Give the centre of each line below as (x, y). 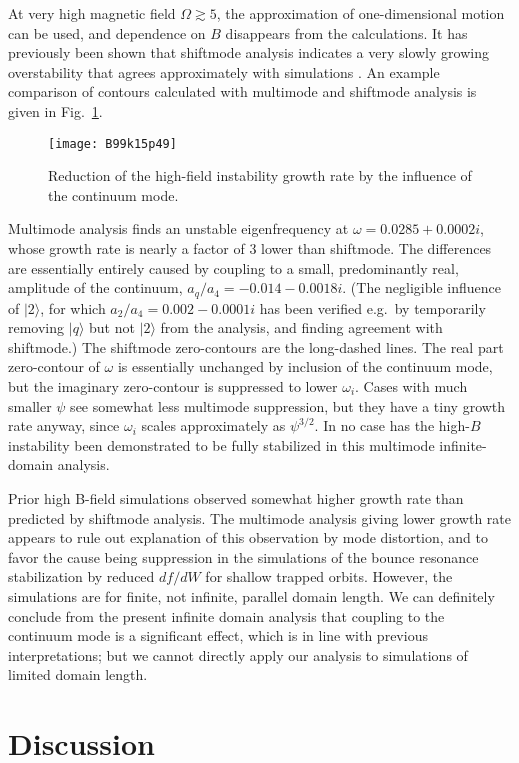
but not (111, 327)
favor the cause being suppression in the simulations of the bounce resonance (243, 556)
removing (36, 327)
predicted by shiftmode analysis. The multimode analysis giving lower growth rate (259, 517)
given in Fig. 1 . (55, 110)
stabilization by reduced (81, 576)
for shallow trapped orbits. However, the (329, 576)
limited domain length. (78, 674)
